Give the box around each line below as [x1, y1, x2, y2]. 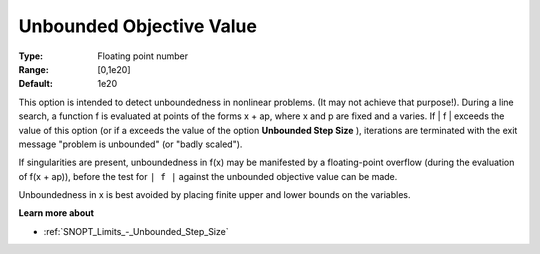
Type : [18, 50, 44, 62]
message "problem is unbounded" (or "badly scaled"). [18, 138, 243, 150]
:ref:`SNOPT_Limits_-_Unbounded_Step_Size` [43, 225, 229, 237]
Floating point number [97, 50, 189, 62]
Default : [18, 78, 54, 90]
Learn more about [18, 207, 95, 219]
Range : [18, 63, 49, 75]
